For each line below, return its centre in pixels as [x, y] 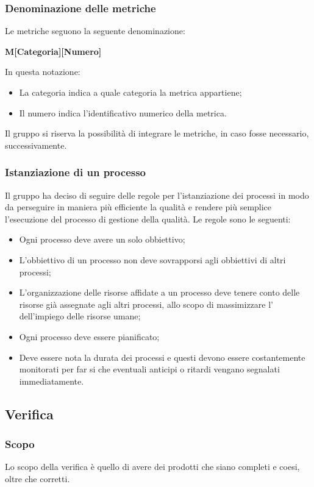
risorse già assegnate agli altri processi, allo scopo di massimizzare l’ [146, 304]
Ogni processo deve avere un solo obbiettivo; [102, 239]
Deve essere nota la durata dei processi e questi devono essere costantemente [162, 357]
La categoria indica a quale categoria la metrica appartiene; [130, 92]
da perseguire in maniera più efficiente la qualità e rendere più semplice [138, 207]
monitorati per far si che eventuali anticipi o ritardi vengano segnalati [149, 369]
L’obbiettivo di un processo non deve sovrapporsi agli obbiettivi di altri [152, 259]
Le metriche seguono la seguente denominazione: [95, 31]
